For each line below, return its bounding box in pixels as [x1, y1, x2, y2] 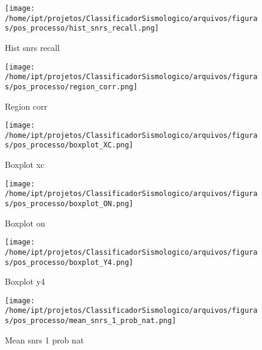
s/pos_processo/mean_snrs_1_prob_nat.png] [5, 316, 176, 325]
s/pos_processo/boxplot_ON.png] [5, 200, 133, 208]
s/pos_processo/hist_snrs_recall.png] [5, 24, 159, 33]
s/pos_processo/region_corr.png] [5, 82, 138, 91]
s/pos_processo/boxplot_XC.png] [5, 141, 133, 150]
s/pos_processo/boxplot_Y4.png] [5, 258, 133, 267]
